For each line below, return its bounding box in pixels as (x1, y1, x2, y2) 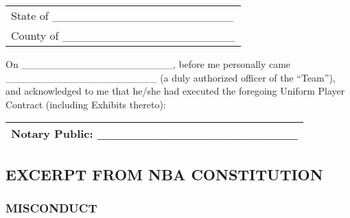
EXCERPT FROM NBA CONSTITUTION (5, 163, 323, 184)
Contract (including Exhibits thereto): (5, 97, 166, 111)
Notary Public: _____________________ (11, 125, 298, 142)
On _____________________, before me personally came (5, 57, 291, 71)
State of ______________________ (11, 8, 234, 23)
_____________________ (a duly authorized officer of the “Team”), (5, 70, 336, 84)
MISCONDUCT (5, 199, 97, 217)
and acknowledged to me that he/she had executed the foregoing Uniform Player (5, 84, 345, 98)
